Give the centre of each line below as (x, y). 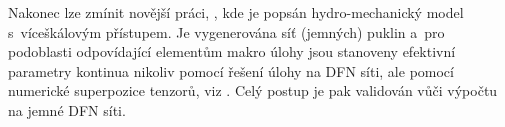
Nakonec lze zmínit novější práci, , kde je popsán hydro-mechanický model (236, 12)
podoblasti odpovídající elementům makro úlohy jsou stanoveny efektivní (232, 51)
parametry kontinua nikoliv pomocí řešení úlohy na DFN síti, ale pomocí (231, 70)
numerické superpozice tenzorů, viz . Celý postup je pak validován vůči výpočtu (253, 90)
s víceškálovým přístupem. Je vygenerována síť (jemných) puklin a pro (226, 31)
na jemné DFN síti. (67, 109)
